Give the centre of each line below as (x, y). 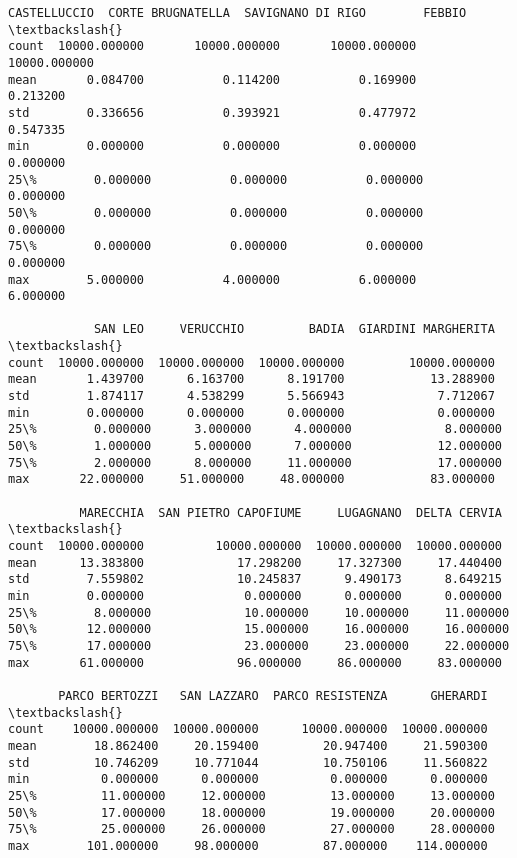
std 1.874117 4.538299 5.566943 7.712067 (251, 396)
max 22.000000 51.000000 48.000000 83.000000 (251, 479)
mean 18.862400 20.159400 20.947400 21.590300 (248, 745)
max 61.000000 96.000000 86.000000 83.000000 (255, 662)
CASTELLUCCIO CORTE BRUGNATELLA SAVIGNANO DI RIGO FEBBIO (237, 13)
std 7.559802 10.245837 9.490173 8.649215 (255, 579)
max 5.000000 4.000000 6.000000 (212, 279)
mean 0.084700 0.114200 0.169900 (212, 79)
